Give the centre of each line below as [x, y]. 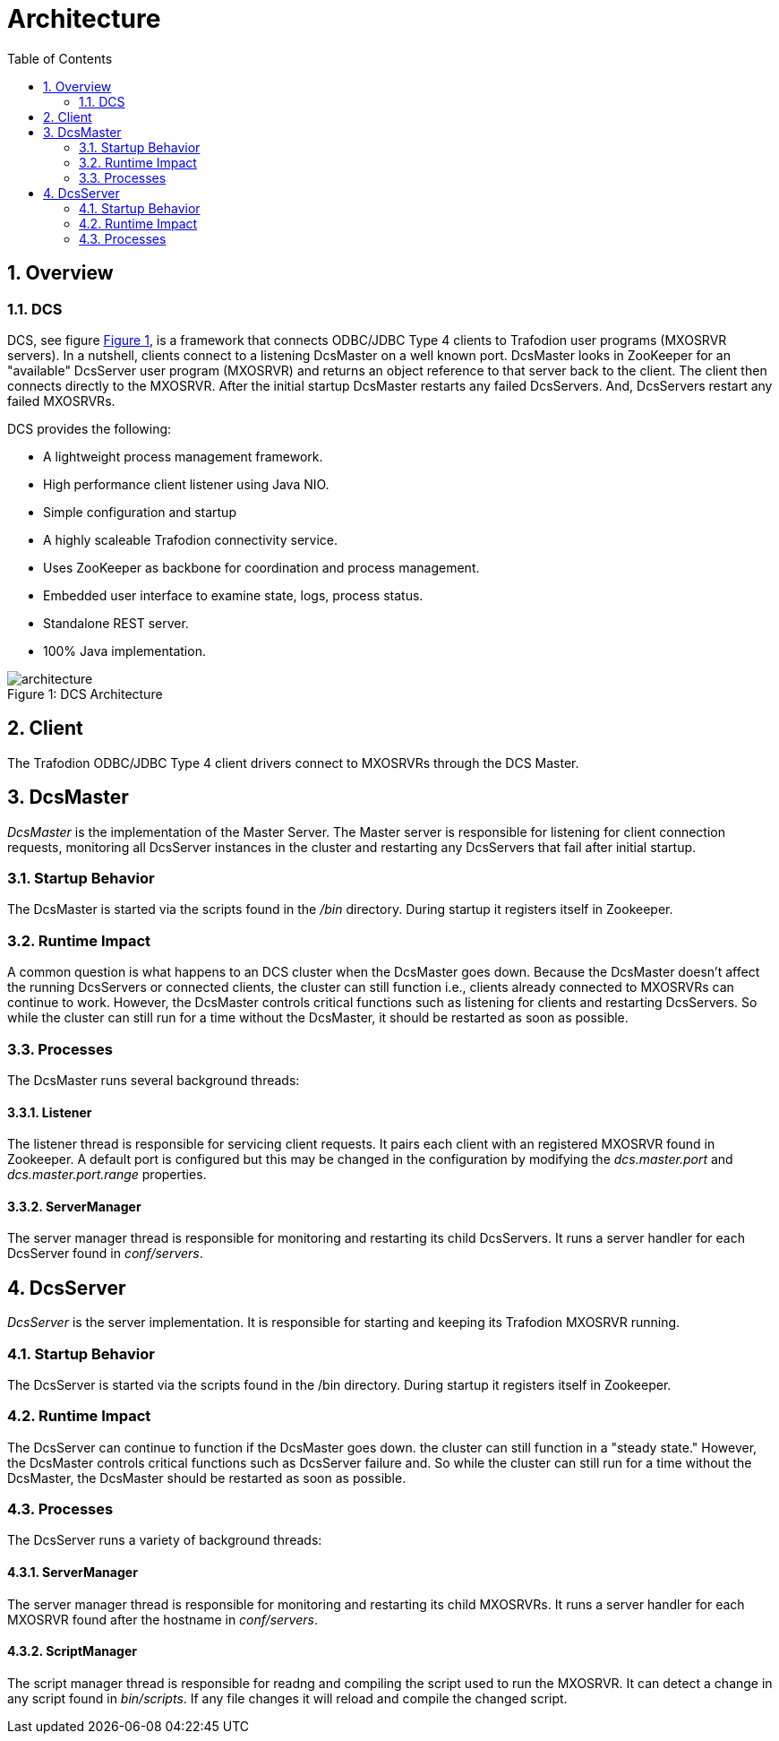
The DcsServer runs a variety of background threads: [165, 1540]
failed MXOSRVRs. [61, 401]
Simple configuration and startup [140, 512]
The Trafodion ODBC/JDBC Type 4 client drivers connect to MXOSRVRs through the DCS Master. [293, 763]
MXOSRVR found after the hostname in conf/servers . [163, 1619]
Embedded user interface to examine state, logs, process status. [233, 595]
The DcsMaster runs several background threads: [154, 1080]
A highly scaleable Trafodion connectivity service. [190, 539]
